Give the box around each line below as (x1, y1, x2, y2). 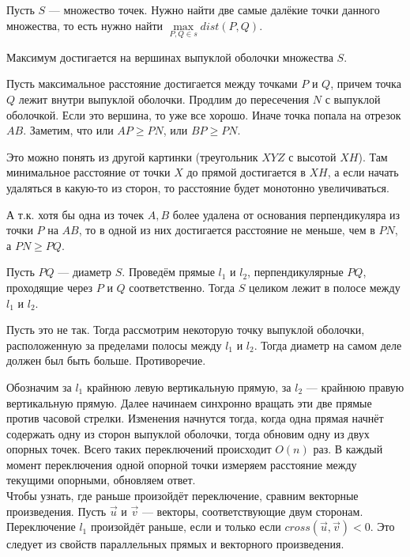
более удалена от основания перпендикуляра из (172, 206, 401, 222)
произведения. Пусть (6, 502, 107, 519)
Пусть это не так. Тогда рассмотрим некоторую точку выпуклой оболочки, (6, 321, 365, 338)
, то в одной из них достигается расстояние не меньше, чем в (78, 222, 375, 238)
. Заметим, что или (23, 122, 114, 138)
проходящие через (6, 278, 93, 295)
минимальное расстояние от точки (6, 164, 171, 180)
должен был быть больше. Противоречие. (6, 352, 206, 369)
